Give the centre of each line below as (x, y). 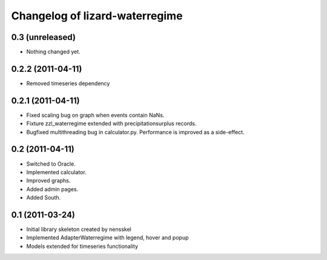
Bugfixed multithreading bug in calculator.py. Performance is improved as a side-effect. (135, 132)
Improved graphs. (48, 181)
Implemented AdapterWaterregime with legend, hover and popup (107, 238)
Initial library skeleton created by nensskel (79, 229)
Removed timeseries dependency (68, 83)
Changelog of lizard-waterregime (97, 16)
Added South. (44, 198)
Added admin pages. (52, 189)
